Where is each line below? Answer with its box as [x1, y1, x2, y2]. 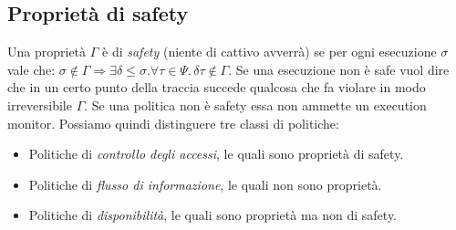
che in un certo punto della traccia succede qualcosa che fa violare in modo [7, 78, 426, 97]
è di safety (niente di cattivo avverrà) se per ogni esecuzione [102, 42, 437, 61]
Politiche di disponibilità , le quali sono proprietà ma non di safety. [28, 205, 398, 225]
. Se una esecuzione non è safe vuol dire [228, 59, 450, 78]
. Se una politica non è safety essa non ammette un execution [84, 95, 427, 114]
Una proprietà [7, 42, 87, 61]
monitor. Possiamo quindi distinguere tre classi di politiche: [7, 113, 339, 132]
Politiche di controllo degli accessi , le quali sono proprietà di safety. [28, 144, 404, 163]
